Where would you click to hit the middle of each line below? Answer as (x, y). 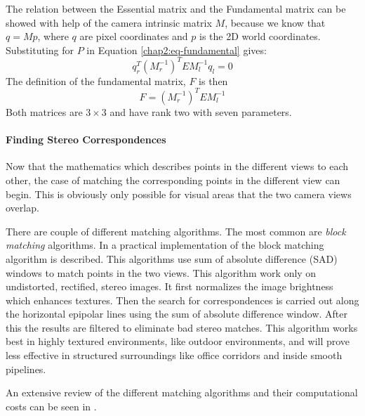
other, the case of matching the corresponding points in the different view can (173, 180)
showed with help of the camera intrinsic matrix (109, 22)
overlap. (22, 208)
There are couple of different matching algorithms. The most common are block (176, 231)
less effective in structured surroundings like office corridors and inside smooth (174, 355)
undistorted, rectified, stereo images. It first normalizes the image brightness (170, 286)
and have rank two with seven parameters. (201, 111)
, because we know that (275, 22)
